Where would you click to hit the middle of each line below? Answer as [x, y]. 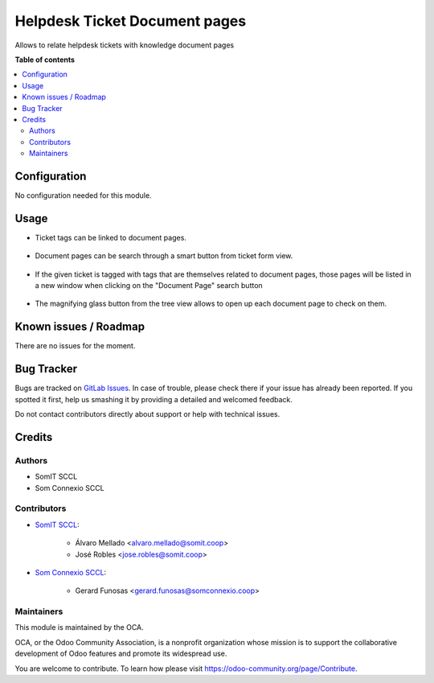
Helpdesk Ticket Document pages [131, 21]
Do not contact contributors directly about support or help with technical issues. [147, 414]
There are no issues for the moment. [75, 346]
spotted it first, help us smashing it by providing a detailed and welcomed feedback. [154, 399]
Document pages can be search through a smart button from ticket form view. [164, 256]
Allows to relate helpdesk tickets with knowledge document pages [125, 45]
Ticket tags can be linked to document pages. [111, 237]
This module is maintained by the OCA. [79, 627]
